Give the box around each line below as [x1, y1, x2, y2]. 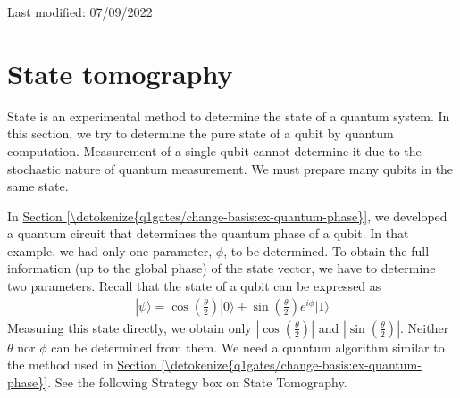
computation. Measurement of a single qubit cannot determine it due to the [7, 141, 422, 160]
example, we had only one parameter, [7, 241, 213, 260]
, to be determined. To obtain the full [223, 241, 430, 260]
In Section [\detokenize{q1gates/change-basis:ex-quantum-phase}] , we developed [7, 206, 447, 225]
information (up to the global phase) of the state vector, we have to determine [7, 259, 436, 278]
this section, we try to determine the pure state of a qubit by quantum [7, 124, 394, 143]
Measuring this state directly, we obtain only [7, 318, 252, 336]
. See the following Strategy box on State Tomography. [47, 372, 347, 391]
